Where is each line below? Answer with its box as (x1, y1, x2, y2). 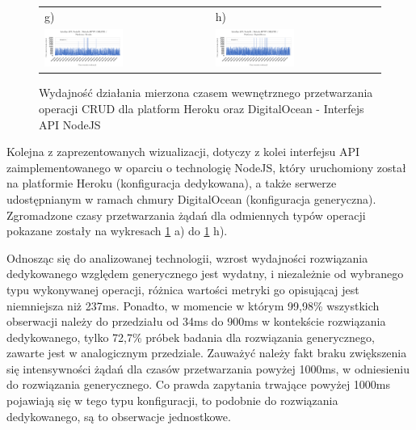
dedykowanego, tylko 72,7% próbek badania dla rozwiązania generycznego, (6, 328, 375, 345)
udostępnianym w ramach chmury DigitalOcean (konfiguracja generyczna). (6, 190, 376, 207)
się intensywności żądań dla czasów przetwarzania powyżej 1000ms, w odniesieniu (6, 360, 410, 377)
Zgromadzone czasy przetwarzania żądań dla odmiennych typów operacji (6, 206, 366, 223)
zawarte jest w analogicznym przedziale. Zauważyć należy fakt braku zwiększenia (6, 344, 407, 361)
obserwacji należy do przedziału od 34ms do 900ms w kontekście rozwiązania (6, 313, 386, 330)
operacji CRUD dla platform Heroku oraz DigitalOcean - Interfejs (39, 99, 364, 116)
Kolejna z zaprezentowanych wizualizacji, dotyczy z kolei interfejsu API (6, 143, 360, 160)
